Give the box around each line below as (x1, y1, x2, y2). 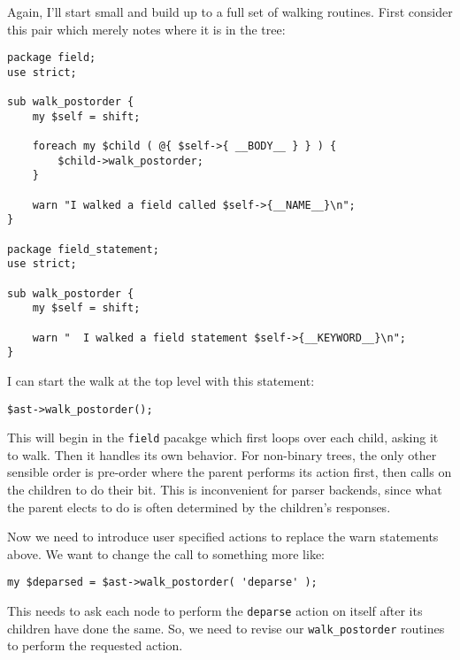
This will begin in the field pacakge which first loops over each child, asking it (7, 428, 439, 447)
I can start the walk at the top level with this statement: (7, 371, 315, 389)
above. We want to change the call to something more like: (7, 544, 326, 563)
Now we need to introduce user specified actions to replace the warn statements (7, 527, 439, 546)
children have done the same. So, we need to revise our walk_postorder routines (7, 618, 445, 637)
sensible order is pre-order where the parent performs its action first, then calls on (7, 463, 452, 481)
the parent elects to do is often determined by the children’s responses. (7, 497, 391, 516)
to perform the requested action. (7, 636, 183, 655)
